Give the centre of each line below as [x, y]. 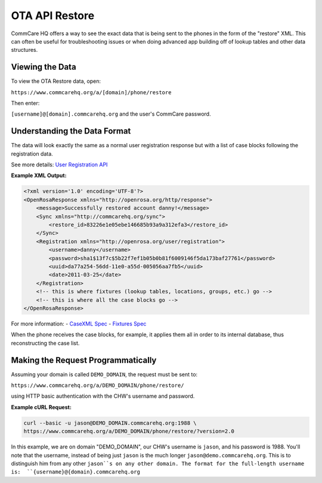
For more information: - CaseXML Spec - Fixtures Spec [79, 323]
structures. [24, 50]
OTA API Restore [53, 16]
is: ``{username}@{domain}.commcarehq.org [75, 472]
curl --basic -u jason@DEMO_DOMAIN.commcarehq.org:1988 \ [110, 423]
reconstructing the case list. [45, 343]
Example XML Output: [39, 175]
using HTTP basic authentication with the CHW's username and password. [103, 396]
